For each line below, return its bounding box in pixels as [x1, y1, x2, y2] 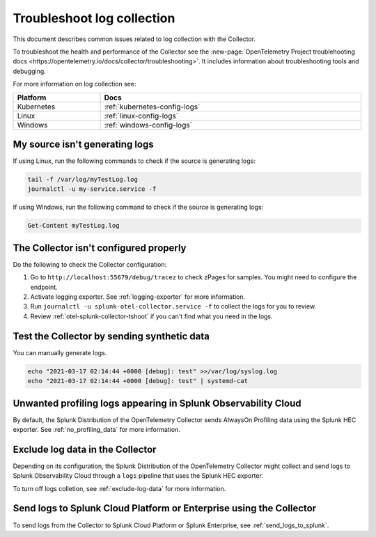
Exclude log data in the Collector [13, 443, 157, 456]
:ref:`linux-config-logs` [104, 111, 179, 120]
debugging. [13, 67, 47, 75]
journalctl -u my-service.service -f [27, 185, 157, 193]
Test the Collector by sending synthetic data [13, 330, 210, 342]
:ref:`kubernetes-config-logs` [104, 102, 201, 111]
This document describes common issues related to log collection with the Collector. [13, 35, 256, 43]
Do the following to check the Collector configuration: [13, 260, 167, 268]
